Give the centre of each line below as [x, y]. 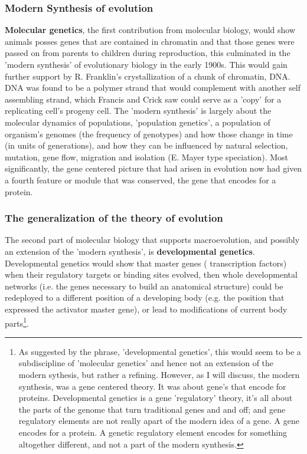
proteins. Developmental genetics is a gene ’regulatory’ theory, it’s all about [156, 398]
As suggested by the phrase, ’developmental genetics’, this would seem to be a [160, 351]
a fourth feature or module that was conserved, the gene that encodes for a [141, 180]
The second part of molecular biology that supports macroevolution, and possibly [152, 240]
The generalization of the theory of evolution [114, 218]
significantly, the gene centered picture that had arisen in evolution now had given [153, 168]
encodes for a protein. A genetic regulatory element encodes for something [153, 432]
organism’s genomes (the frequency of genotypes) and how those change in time [149, 134]
